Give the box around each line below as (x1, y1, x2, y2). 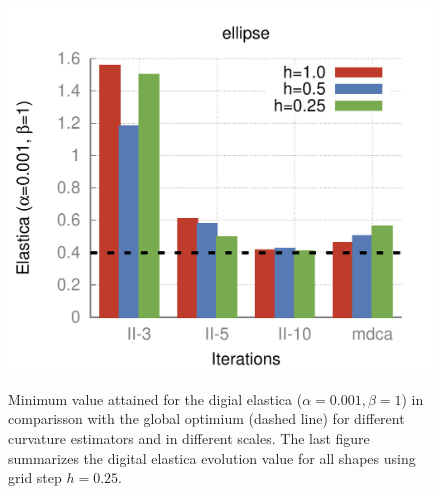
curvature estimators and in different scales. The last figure (8, 427, 370, 448)
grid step (8, 467, 62, 488)
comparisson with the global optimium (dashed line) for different (8, 408, 405, 429)
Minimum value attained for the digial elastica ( (8, 388, 303, 409)
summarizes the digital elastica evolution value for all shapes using (8, 447, 416, 468)
